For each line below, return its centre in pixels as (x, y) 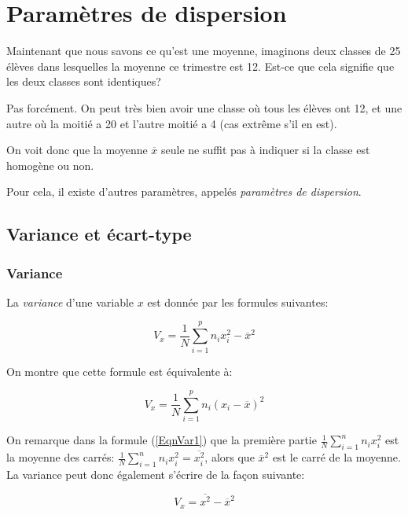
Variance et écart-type (99, 234)
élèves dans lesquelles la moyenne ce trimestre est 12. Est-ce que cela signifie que (200, 66)
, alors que (230, 457)
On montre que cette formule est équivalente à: (119, 371)
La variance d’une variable (70, 302)
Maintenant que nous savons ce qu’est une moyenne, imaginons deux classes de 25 (204, 51)
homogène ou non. (50, 165)
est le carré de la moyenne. (336, 457)
